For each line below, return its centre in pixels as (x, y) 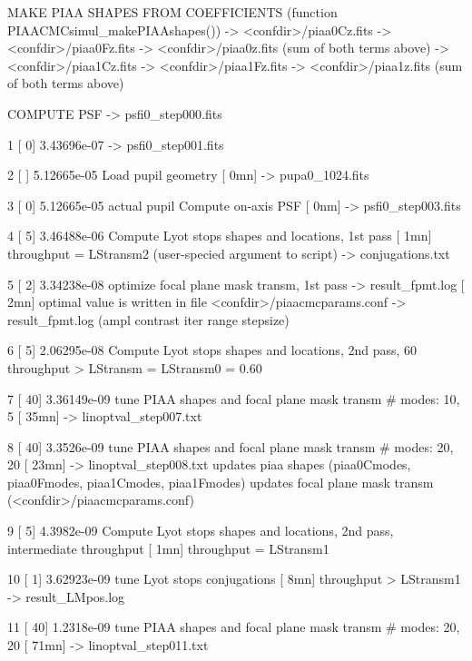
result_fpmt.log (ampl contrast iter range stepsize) (148, 319)
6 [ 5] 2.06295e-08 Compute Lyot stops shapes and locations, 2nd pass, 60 (212, 350)
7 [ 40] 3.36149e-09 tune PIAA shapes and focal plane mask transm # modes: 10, (234, 398)
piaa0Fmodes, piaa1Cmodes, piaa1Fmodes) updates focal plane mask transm (221, 482)
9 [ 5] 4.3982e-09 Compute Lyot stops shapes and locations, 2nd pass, (201, 531)
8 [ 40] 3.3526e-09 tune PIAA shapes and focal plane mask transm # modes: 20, (231, 446)
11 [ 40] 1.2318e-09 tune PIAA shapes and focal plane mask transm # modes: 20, (234, 627)
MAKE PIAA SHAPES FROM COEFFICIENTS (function (172, 12)
